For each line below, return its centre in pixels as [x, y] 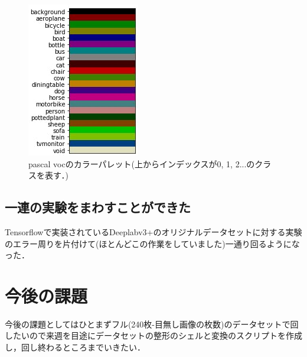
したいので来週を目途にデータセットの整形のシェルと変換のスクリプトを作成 [153, 335]
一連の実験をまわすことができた [98, 207]
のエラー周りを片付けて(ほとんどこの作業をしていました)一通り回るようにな [152, 243]
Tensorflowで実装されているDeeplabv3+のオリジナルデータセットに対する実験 [153, 231]
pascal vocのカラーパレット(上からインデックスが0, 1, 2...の [142, 163]
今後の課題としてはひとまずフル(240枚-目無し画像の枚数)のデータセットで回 [152, 324]
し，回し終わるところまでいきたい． [75, 347]
